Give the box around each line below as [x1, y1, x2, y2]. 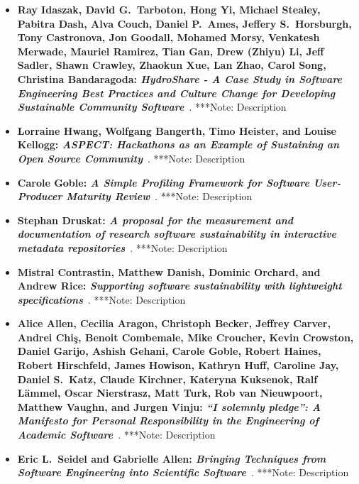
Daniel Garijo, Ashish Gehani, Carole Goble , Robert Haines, [17, 343, 321, 358]
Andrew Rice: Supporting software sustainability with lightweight [17, 278, 342, 293]
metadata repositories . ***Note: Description [17, 240, 228, 255]
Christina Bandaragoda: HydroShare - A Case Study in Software [17, 71, 343, 86]
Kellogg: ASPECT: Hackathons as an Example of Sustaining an [17, 137, 340, 152]
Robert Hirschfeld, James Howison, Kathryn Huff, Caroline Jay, [17, 358, 339, 373]
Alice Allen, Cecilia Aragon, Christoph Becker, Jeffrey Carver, [17, 316, 331, 331]
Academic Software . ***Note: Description [17, 427, 216, 442]
